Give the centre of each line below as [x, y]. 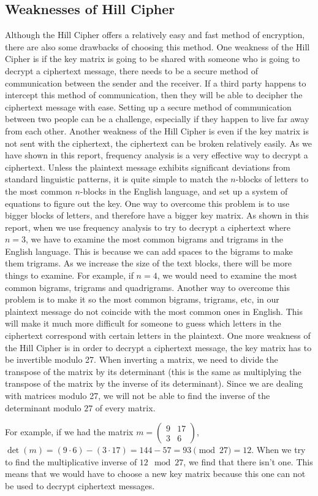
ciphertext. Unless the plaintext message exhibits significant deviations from [148, 167]
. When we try [278, 450]
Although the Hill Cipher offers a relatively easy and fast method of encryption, [155, 35]
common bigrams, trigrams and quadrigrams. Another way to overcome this [147, 287]
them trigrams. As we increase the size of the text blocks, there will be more [148, 263]
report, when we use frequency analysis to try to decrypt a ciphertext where [148, 227]
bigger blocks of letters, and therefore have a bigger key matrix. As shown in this [157, 215]
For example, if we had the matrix [69, 432]
